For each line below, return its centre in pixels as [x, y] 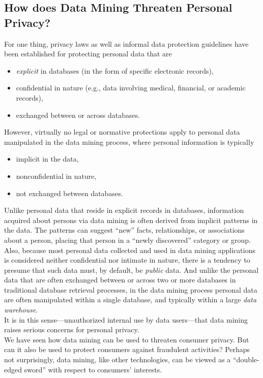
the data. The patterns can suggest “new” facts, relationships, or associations [124, 230]
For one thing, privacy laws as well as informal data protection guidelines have [126, 43]
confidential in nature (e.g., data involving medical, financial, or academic [131, 88]
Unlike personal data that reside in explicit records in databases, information [124, 210]
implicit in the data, [47, 159]
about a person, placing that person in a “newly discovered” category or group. [128, 240]
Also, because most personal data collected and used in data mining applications [130, 250]
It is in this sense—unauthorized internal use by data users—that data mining [126, 319]
